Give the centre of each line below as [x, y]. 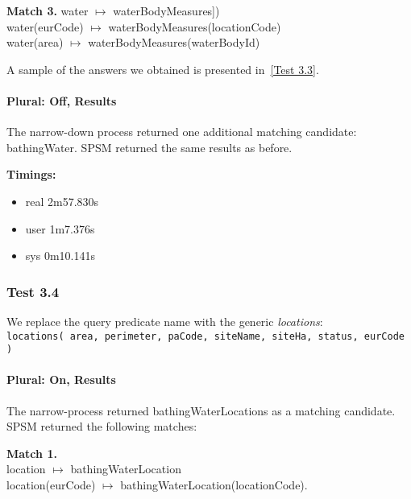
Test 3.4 [33, 291]
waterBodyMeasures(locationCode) [195, 26]
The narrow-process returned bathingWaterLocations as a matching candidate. [201, 410]
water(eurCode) [45, 26]
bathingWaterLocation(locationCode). [214, 485]
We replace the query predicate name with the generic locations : [165, 321]
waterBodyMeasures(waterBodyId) [174, 42]
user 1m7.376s [60, 228]
